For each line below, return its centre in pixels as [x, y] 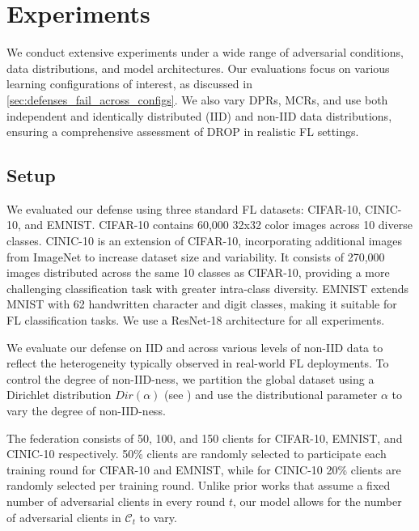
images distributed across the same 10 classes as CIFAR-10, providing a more [198, 272]
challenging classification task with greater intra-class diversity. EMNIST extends [208, 288]
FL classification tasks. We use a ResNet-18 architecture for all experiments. [196, 320]
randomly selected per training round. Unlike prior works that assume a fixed [199, 485]
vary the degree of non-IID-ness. [86, 411]
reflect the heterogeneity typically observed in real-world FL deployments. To [198, 363]
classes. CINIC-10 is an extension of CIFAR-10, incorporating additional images [204, 241]
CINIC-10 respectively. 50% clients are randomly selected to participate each [197, 454]
